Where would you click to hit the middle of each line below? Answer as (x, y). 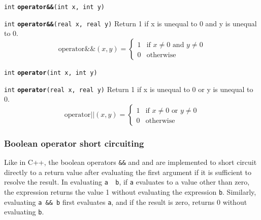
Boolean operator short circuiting (74, 143)
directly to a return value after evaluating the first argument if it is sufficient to (128, 172)
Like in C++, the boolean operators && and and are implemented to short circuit (130, 162)
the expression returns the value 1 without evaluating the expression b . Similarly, (130, 191)
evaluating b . (24, 212)
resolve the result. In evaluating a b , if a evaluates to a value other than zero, (127, 182)
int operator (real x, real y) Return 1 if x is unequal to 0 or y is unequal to (129, 89)
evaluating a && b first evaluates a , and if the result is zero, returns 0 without (126, 202)
